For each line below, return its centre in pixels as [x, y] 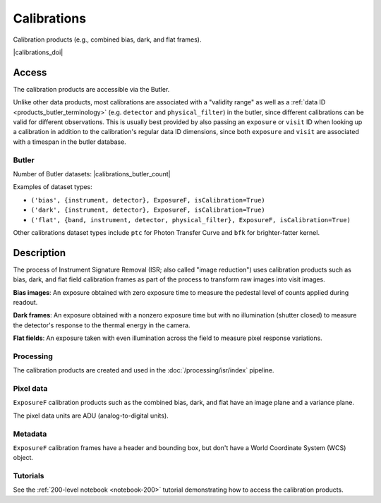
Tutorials [29, 476]
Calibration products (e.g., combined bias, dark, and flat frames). [107, 40]
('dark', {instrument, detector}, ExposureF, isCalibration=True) [148, 210]
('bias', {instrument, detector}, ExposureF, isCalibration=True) [148, 200]
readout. [25, 302]
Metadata [30, 434]
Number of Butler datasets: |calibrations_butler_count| [92, 174]
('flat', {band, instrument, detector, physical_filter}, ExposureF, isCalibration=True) [190, 220]
